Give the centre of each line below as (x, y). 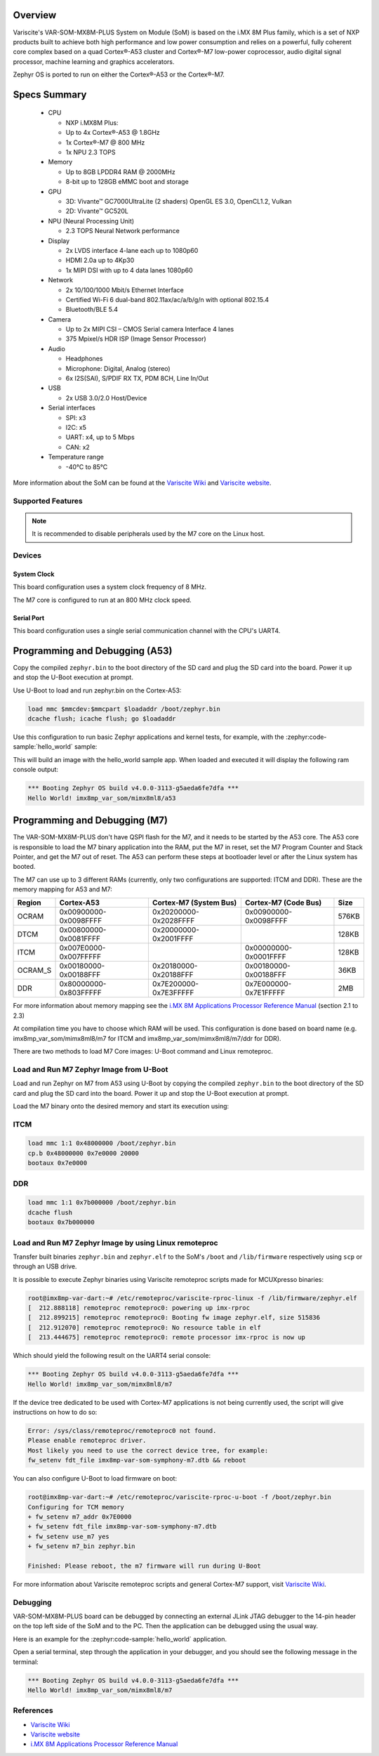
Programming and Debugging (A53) (93, 651)
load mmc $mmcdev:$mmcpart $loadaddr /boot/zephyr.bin (124, 709)
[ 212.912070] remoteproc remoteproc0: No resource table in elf (144, 1327)
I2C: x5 (76, 427)
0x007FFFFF (80, 957)
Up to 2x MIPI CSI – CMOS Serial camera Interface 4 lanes (150, 329)
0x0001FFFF (266, 957)
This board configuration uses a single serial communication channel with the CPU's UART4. (147, 631)
